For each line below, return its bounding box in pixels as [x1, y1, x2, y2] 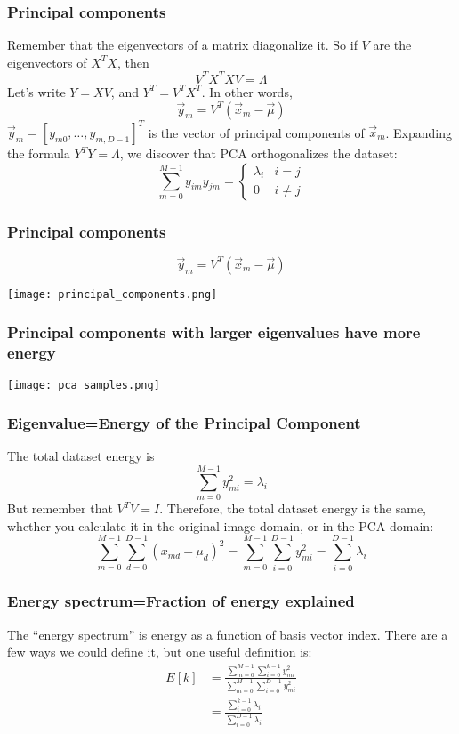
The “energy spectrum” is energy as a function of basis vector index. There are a [7, 625, 448, 643]
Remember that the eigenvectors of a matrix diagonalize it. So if [7, 36, 358, 54]
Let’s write [7, 82, 66, 101]
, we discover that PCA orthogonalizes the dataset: [119, 144, 398, 162]
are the [373, 36, 412, 54]
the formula [7, 144, 70, 162]
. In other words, [201, 82, 293, 101]
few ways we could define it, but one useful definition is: [7, 642, 312, 661]
